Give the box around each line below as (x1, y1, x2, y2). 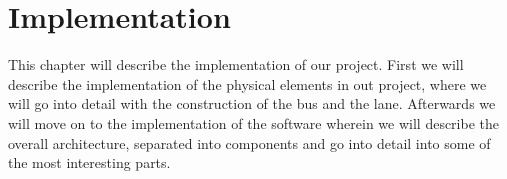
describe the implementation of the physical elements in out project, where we (8, 73, 487, 94)
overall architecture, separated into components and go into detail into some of (8, 132, 491, 153)
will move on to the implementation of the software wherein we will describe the (8, 112, 499, 133)
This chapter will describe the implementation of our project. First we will (8, 54, 464, 75)
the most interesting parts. (8, 152, 171, 173)
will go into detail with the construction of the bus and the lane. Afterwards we (8, 93, 496, 114)
